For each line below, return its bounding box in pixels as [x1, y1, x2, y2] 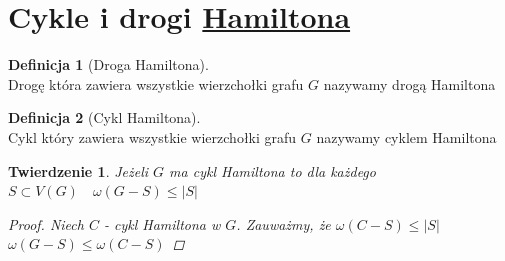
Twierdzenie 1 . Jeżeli [8, 160, 149, 181]
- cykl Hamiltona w [103, 213, 221, 234]
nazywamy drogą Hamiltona [323, 73, 496, 94]
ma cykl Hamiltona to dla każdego [169, 160, 376, 181]
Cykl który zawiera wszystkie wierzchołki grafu [8, 126, 297, 147]
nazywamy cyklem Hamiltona [316, 126, 497, 147]
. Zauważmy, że [236, 213, 331, 234]
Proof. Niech [8, 213, 84, 234]
